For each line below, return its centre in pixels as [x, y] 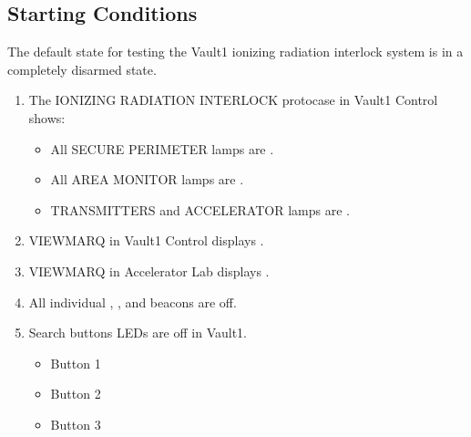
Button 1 [76, 363]
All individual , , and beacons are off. [133, 302]
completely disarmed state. [82, 69]
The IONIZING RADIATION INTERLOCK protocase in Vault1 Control [233, 100]
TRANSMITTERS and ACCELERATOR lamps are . [200, 209]
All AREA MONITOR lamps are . [147, 179]
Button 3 [76, 424]
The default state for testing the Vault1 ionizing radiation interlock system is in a [235, 52]
